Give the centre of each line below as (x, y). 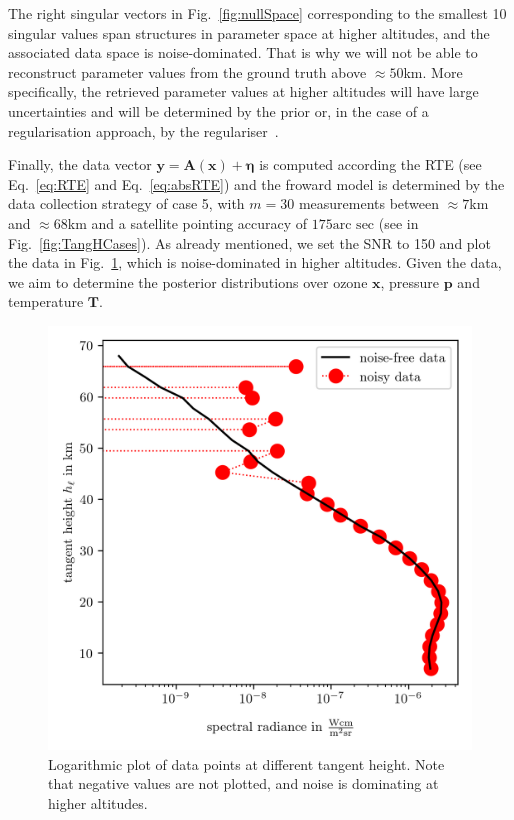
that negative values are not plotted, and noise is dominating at (243, 783)
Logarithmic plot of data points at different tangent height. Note (246, 763)
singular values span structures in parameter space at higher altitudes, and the (249, 32)
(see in (398, 222)
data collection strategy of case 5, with (126, 203)
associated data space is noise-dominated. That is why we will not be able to (243, 52)
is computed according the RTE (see (370, 164)
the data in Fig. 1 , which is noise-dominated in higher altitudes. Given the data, (255, 262)
